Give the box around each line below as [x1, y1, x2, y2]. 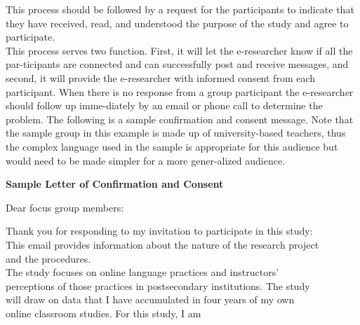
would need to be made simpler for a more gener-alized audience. [6, 153, 286, 167]
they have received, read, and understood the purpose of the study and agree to [6, 15, 349, 30]
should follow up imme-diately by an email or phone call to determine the [6, 98, 323, 113]
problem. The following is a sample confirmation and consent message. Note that [6, 111, 354, 126]
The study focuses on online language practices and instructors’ [6, 265, 279, 279]
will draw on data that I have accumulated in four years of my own [6, 292, 295, 307]
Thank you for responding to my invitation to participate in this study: [6, 223, 313, 238]
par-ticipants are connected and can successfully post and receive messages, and [6, 57, 349, 71]
